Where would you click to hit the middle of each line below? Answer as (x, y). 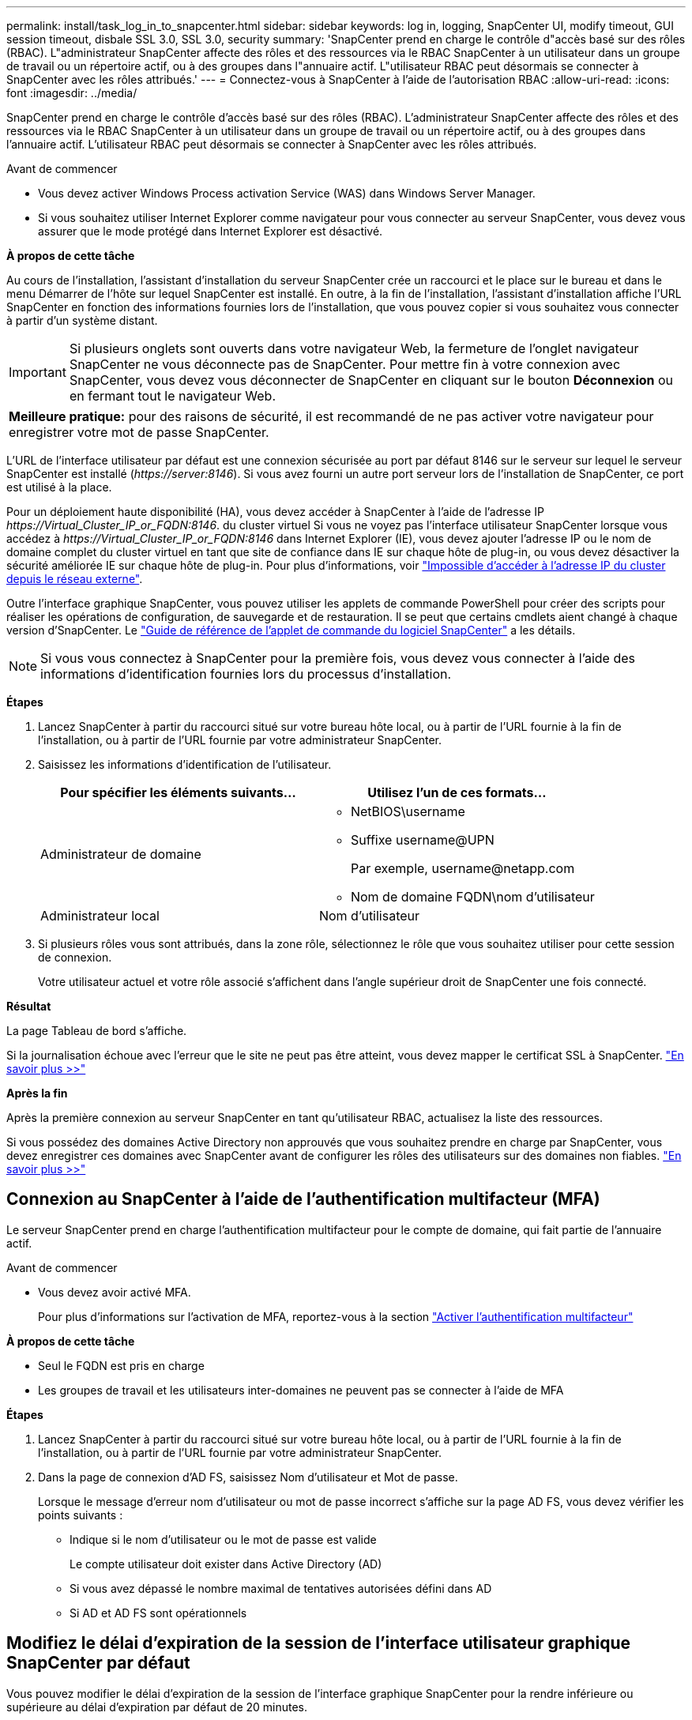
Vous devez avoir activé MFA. (115, 1292)
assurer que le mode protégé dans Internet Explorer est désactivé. (211, 231)
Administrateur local (100, 916)
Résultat (29, 1006)
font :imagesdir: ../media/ (72, 93)
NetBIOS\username (408, 811)
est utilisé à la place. (59, 487)
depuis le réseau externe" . (75, 579)
